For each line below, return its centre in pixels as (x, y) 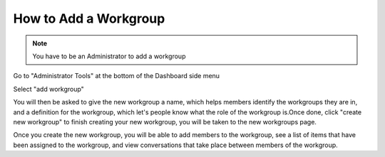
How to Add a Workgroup (89, 18)
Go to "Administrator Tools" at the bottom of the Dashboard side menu (117, 76)
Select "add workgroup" (49, 89)
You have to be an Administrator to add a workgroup (109, 56)
